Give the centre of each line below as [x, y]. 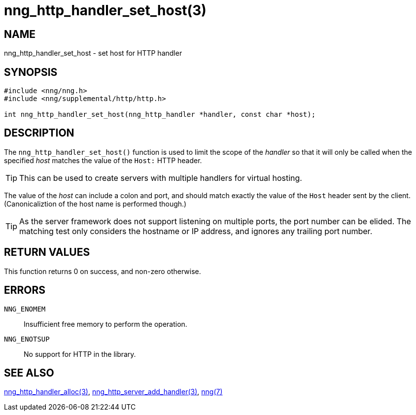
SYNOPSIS [31, 72]
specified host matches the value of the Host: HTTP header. [103, 160]
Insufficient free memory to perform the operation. [105, 324]
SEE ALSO [29, 373]
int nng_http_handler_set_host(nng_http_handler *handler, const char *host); [160, 115]
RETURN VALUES [47, 252]
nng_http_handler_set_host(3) [105, 10]
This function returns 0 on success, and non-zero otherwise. [103, 271]
